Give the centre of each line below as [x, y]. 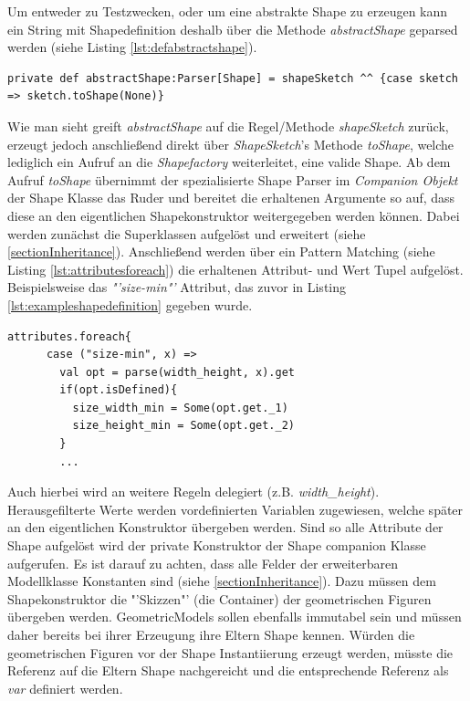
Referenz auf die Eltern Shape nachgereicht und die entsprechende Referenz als [228, 670]
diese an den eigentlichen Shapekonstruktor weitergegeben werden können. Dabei [234, 215]
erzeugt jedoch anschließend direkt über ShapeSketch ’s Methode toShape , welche [231, 144]
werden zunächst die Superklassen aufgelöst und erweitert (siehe [187, 233]
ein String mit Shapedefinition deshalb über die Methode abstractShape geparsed [233, 29]
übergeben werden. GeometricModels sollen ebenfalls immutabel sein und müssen [235, 617]
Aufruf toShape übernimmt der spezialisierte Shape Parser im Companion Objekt [233, 179]
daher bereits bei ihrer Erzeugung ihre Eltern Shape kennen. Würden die [211, 634]
